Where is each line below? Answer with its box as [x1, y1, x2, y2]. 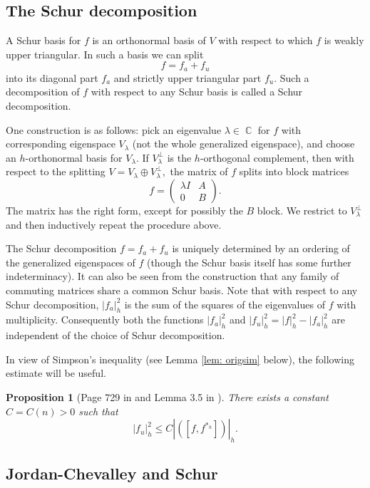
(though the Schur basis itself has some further [146, 254, 351, 269]
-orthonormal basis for [25, 150, 123, 165]
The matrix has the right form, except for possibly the [6, 203, 243, 217]
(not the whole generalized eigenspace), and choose [132, 136, 355, 151]
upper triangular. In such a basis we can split [6, 46, 204, 61]
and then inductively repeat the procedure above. [6, 217, 222, 232]
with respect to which [218, 33, 313, 48]
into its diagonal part [6, 70, 98, 85]
